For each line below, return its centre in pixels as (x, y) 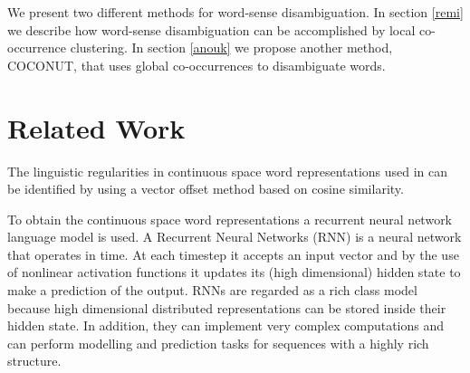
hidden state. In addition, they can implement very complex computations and (226, 325)
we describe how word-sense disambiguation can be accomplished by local (211, 29)
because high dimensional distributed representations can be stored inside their (227, 307)
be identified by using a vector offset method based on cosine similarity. (206, 189)
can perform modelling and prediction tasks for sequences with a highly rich (218, 343)
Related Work (96, 127)
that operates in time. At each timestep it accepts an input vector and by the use (233, 254)
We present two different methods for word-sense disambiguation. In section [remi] (235, 12)
